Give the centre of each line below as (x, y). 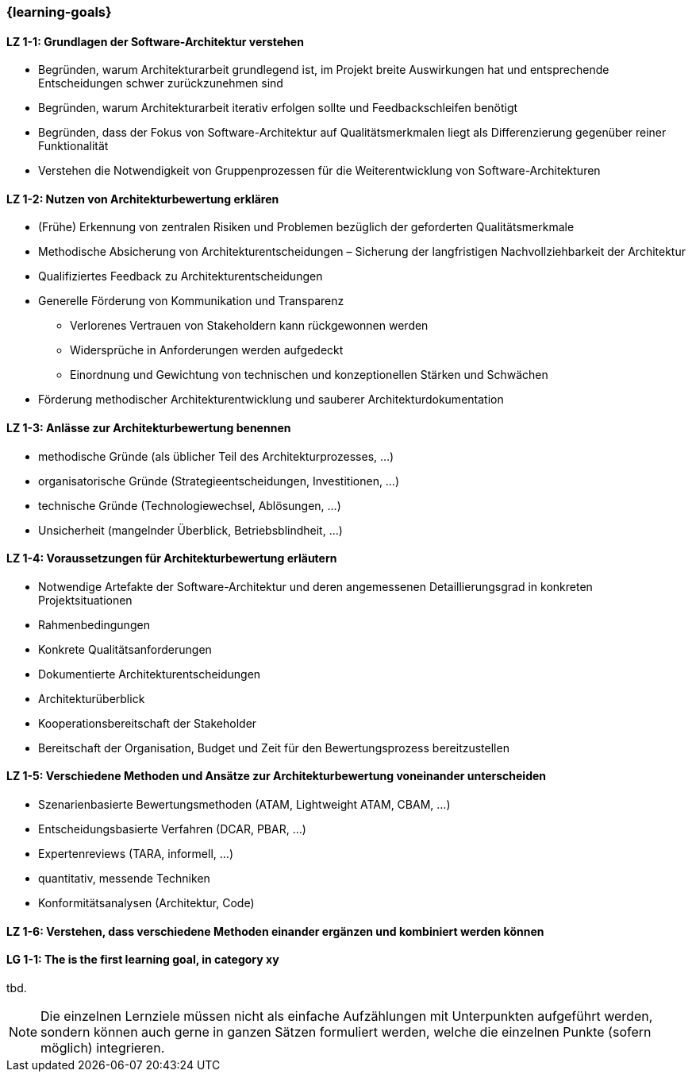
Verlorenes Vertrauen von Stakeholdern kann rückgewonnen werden (249, 326)
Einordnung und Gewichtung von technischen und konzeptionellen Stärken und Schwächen (309, 375)
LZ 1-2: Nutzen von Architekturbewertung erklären (143, 199)
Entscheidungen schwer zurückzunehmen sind (161, 83)
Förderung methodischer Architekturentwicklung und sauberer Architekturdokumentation (271, 400)
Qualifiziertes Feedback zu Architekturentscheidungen (181, 276)
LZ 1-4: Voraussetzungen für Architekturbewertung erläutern (172, 558)
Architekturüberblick (92, 698)
